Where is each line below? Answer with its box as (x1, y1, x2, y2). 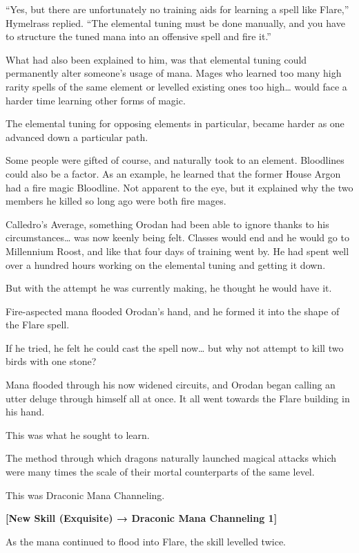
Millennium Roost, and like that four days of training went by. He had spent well (6, 243, 349, 258)
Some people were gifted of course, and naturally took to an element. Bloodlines (6, 153, 345, 167)
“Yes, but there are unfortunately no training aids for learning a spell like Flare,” (6, 2, 349, 16)
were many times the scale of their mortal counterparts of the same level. (6, 465, 315, 479)
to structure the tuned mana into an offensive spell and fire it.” (6, 29, 271, 44)
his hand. (6, 404, 45, 419)
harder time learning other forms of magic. (6, 93, 186, 107)
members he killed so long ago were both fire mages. (6, 194, 226, 208)
